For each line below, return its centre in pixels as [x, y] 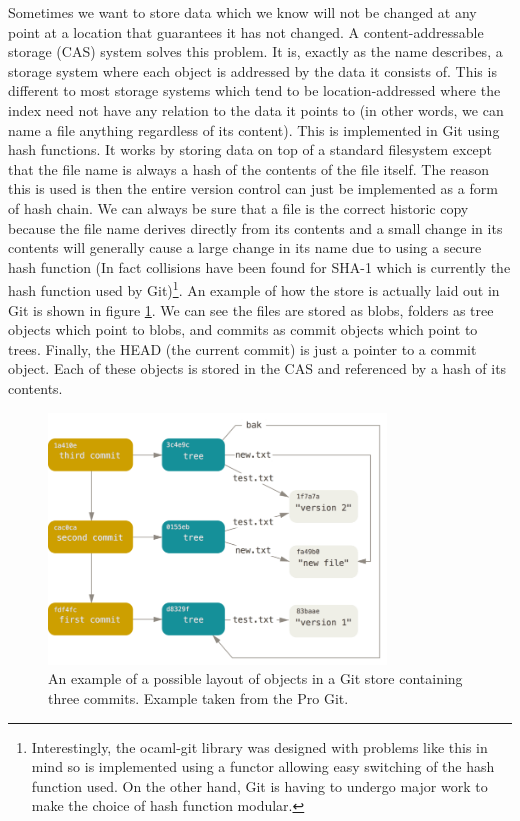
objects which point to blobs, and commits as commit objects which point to [243, 329]
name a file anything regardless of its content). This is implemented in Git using [254, 129]
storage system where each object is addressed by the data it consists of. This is [252, 70]
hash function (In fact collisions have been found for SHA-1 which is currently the [259, 266]
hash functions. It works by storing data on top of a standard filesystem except [250, 149]
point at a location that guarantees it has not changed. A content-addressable [246, 31]
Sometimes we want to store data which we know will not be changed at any [242, 12]
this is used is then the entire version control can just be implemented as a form [253, 188]
